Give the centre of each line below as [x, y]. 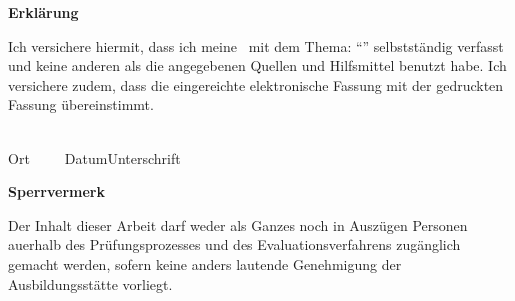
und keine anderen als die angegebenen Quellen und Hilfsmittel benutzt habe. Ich [257, 65]
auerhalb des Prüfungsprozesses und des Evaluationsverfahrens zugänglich [234, 244]
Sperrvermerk [56, 191]
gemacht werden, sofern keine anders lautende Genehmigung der [205, 263]
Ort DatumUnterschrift [94, 157]
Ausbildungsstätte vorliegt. [90, 283]
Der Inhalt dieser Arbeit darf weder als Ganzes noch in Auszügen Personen [238, 224]
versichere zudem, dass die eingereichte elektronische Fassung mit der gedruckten [256, 84]
